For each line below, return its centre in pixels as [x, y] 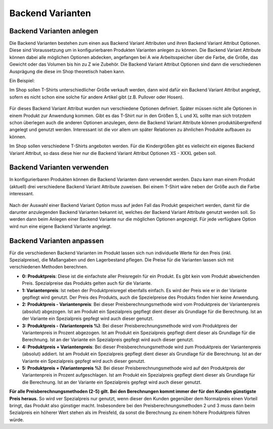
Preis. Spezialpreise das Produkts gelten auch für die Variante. [87, 283]
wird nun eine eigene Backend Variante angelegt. [60, 226]
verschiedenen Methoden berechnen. [49, 267]
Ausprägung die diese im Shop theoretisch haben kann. [67, 71]
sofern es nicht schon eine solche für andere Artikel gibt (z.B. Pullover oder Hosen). [97, 97]
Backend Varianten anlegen [54, 31]
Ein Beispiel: [22, 81]
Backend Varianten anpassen [57, 240]
